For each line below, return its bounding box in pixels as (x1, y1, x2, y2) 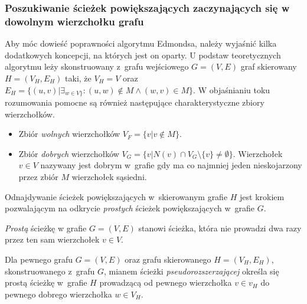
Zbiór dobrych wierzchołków (18, 147, 119, 159)
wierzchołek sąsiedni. (71, 170, 147, 182)
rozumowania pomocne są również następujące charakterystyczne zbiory (5, 96, 264, 108)
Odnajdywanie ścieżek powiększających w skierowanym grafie (5, 190, 228, 202)
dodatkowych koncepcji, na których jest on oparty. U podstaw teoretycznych (5, 48, 281, 61)
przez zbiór (18, 170, 58, 182)
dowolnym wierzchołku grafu (5, 14, 144, 28)
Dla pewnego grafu (5, 253, 73, 265)
